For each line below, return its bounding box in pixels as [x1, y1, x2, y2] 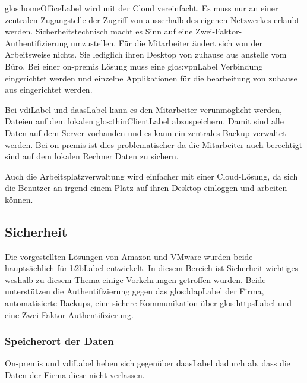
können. [5, 193, 33, 205]
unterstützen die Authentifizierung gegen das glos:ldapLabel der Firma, [5, 285, 264, 297]
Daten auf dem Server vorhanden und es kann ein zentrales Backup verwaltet [5, 126, 286, 139]
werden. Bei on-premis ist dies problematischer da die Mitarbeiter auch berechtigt [5, 138, 303, 150]
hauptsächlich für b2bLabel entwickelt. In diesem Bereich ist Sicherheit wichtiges [5, 262, 299, 274]
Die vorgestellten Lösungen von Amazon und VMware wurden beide [5, 250, 253, 262]
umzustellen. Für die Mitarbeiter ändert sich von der [70, 36, 262, 49]
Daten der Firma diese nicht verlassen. [5, 369, 145, 381]
